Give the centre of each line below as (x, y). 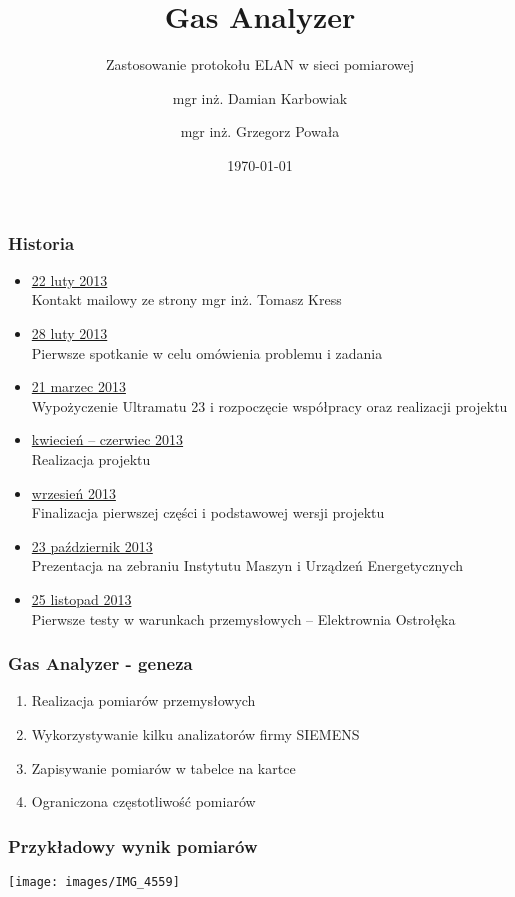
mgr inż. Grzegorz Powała (260, 131)
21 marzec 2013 (78, 386)
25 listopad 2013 (81, 598)
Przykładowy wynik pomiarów (133, 845)
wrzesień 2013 (73, 492)
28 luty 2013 (69, 332)
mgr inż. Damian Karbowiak (260, 97)
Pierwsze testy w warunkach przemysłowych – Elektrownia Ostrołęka (243, 618)
